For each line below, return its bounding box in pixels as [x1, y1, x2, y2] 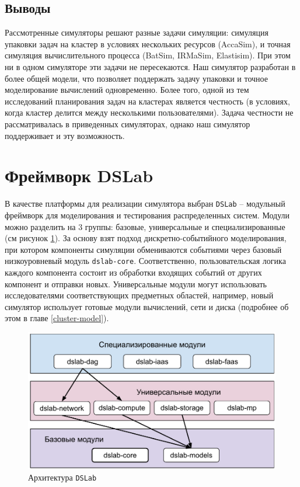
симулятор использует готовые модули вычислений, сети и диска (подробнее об [5, 300, 289, 312]
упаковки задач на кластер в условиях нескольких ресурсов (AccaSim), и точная [5, 37, 291, 50]
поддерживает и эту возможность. [5, 129, 125, 141]
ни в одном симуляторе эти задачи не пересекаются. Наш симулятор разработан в [5, 60, 296, 72]
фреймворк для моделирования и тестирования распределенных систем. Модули [5, 208, 290, 221]
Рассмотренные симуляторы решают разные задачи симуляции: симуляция [5, 26, 268, 39]
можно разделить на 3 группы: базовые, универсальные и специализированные [5, 220, 285, 232]
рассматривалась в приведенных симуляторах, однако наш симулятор [5, 117, 250, 130]
